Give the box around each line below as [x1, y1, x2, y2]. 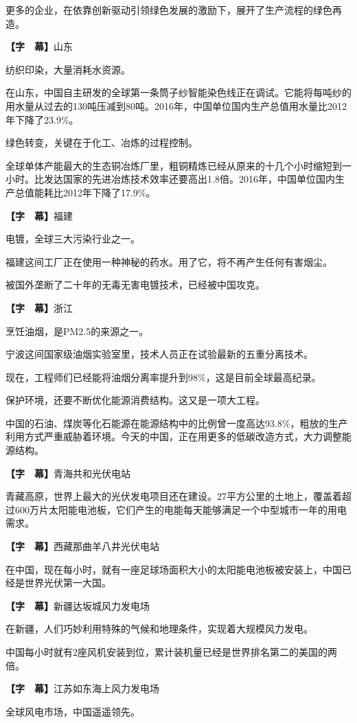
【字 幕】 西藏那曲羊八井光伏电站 [5, 539, 159, 553]
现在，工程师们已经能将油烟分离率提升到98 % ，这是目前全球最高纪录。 [5, 369, 321, 384]
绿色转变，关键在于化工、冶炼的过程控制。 [5, 135, 198, 150]
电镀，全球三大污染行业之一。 [5, 231, 140, 246]
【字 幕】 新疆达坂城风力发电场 [5, 598, 150, 612]
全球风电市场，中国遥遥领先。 [5, 704, 140, 718]
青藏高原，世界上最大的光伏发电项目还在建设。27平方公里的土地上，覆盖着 [5, 489, 342, 503]
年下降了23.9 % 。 [5, 112, 79, 126]
